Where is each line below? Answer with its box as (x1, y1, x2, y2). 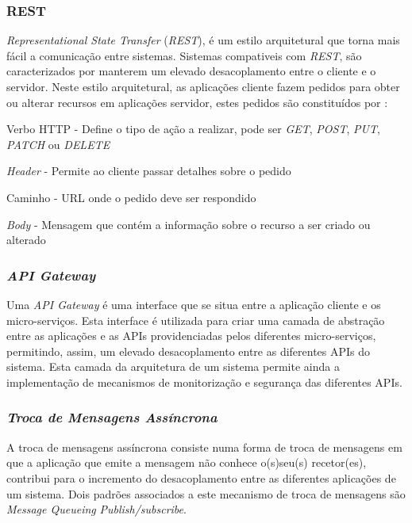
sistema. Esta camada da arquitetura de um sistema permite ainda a (6, 358, 340, 375)
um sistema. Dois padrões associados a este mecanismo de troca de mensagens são (6, 485, 406, 502)
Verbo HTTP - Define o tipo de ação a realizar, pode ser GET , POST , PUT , (6, 120, 380, 137)
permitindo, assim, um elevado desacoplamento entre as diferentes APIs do (6, 342, 371, 359)
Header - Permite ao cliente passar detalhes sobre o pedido (6, 162, 291, 179)
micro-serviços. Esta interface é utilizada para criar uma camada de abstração (6, 311, 385, 328)
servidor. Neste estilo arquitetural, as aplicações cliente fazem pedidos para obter (6, 78, 400, 94)
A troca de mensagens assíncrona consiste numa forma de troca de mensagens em (6, 438, 402, 455)
